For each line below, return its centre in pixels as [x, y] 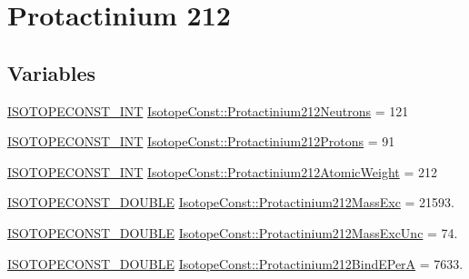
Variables [52, 72]
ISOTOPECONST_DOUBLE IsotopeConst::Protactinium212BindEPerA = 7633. [235, 263]
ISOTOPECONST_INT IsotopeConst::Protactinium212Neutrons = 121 [208, 110]
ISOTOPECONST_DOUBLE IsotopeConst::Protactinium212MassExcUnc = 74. [233, 232]
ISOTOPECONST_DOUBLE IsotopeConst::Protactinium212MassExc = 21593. [231, 202]
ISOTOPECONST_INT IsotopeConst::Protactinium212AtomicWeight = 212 [222, 171]
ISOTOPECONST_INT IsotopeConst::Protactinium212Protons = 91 [201, 141]
